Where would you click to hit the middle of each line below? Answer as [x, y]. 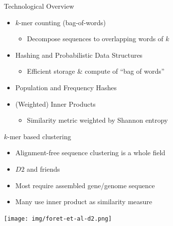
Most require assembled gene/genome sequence [85, 185]
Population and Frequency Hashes [66, 87]
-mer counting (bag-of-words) [62, 22]
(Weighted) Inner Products [55, 104]
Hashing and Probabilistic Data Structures [79, 55]
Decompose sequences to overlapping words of [95, 39]
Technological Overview [39, 6]
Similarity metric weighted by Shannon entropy [97, 120]
